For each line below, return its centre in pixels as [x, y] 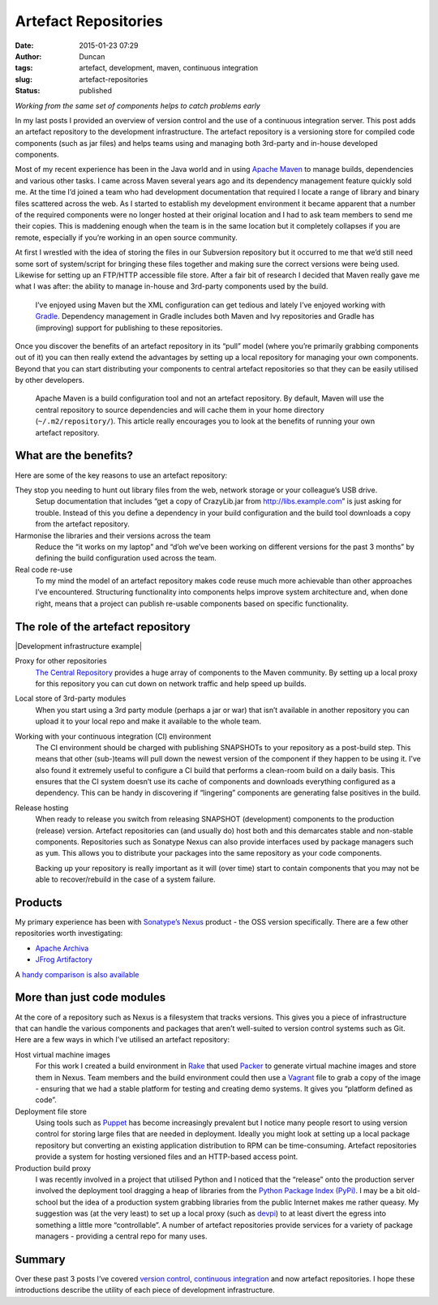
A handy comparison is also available [77, 974]
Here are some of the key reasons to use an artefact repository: [121, 475]
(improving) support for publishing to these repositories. [129, 328]
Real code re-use [44, 569]
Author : [28, 56]
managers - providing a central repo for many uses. [121, 1236]
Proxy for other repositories [61, 661]
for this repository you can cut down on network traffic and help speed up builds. [171, 683]
